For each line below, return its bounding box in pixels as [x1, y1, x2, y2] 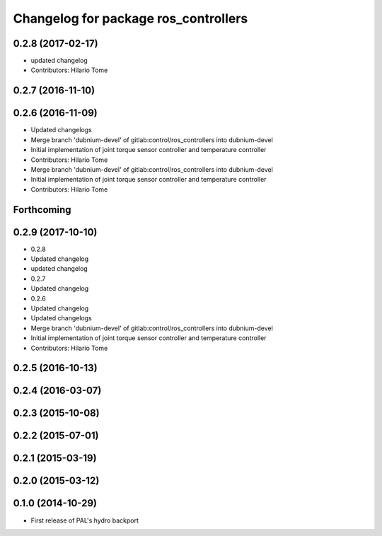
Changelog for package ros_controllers [13, 11, 248, 26]
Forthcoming [13, 204, 71, 216]
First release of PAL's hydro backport [30, 516, 139, 525]
